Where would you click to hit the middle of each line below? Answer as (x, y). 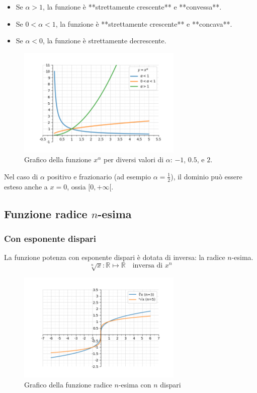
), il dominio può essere (206, 176)
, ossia (76, 186)
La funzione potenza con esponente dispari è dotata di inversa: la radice (115, 257)
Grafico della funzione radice (68, 384)
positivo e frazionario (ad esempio (99, 176)
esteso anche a (26, 186)
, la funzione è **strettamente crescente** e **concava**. (144, 23)
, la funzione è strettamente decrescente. (105, 41)
